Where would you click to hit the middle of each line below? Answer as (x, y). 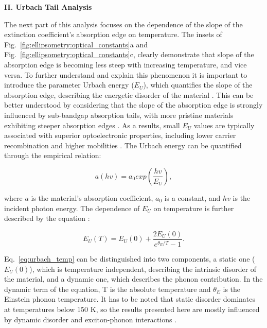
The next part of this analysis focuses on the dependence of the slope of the (123, 24)
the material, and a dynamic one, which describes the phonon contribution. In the (133, 279)
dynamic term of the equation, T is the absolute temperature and (108, 289)
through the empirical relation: (53, 155)
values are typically (224, 125)
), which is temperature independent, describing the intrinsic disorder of (143, 269)
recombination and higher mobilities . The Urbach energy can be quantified (123, 145)
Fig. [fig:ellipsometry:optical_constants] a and (76, 44)
